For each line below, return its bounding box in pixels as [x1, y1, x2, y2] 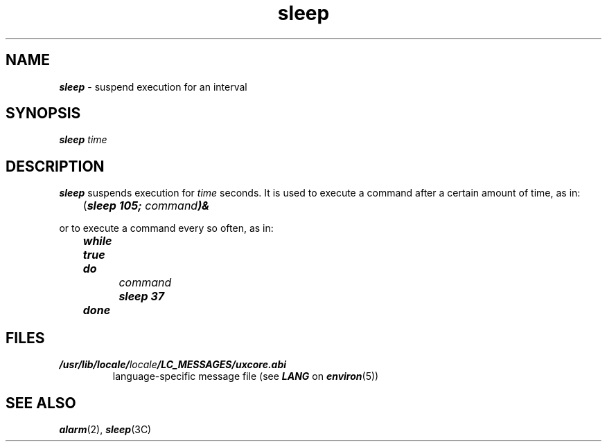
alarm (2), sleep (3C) [59, 423, 152, 435]
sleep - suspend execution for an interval [59, 80, 247, 93]
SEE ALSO [6, 394, 76, 412]
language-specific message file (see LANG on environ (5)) [112, 370, 379, 383]
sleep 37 [118, 289, 165, 304]
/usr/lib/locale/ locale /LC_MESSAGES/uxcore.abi [59, 358, 287, 371]
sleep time [59, 134, 107, 146]
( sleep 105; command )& [82, 199, 210, 213]
